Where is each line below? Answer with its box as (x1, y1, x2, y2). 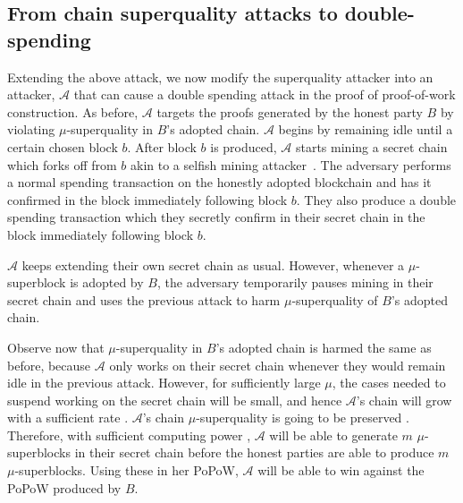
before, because (7, 355, 91, 374)
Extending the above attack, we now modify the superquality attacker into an (7, 67, 434, 86)
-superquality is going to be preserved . (196, 408, 409, 427)
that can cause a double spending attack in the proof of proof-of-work (73, 85, 456, 104)
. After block (127, 137, 197, 156)
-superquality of (291, 290, 378, 309)
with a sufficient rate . (7, 408, 129, 427)
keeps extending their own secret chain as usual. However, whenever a (21, 255, 405, 274)
